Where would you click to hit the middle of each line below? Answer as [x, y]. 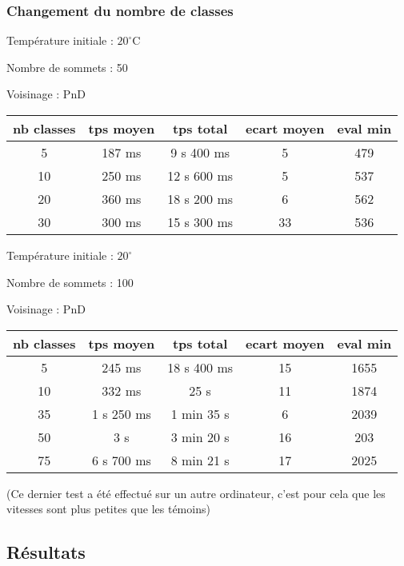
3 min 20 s [200, 436]
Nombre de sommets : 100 [70, 282]
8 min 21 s [200, 460]
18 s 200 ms [200, 199]
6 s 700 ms [121, 460]
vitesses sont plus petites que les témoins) [108, 509]
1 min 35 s [200, 413]
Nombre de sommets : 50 [67, 67]
